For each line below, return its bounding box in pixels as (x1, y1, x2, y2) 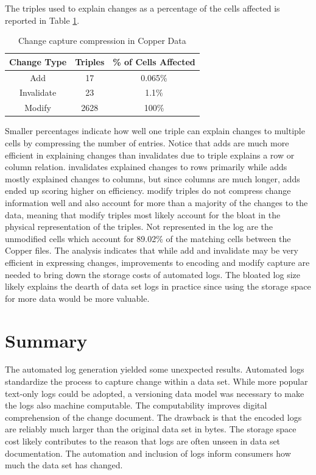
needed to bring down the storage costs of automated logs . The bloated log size (5, 268, 301, 280)
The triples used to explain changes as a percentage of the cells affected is (5, 2, 280, 14)
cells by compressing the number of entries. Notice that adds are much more (5, 137, 289, 149)
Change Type (9, 55, 67, 68)
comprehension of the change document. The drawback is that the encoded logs (5, 410, 302, 423)
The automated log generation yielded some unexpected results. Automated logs (5, 363, 304, 376)
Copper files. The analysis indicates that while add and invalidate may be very (5, 244, 298, 257)
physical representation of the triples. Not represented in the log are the (5, 220, 273, 233)
